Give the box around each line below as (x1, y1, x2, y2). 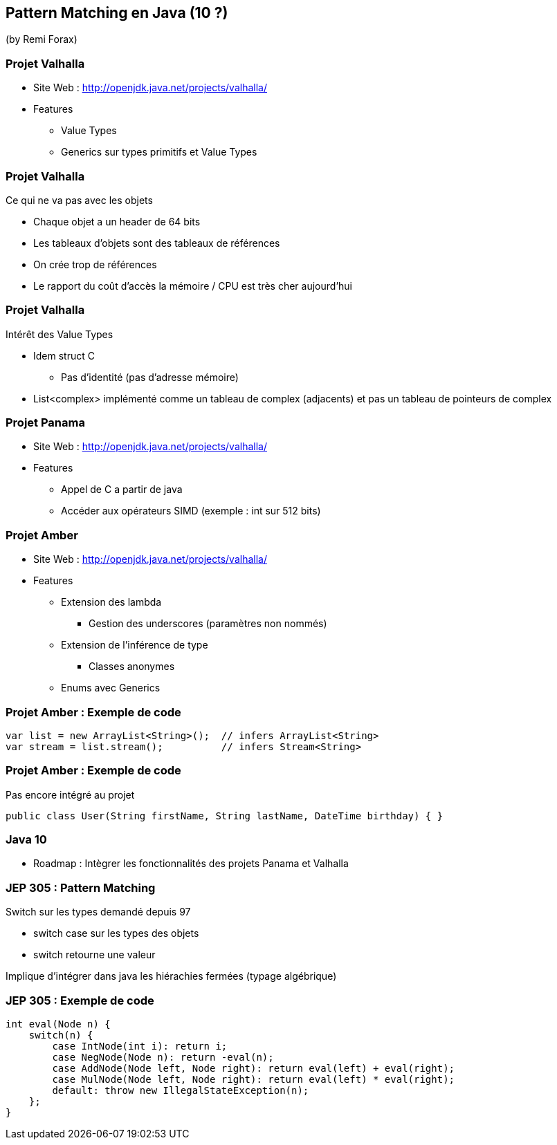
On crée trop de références (33, 258, 157, 270)
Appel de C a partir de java (61, 483, 183, 496)
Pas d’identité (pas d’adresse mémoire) (61, 371, 239, 383)
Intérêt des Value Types (6, 328, 113, 340)
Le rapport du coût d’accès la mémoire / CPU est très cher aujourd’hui (33, 279, 352, 292)
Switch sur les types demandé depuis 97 (6, 906, 191, 918)
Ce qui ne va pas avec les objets (6, 194, 153, 206)
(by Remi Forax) (6, 33, 77, 46)
